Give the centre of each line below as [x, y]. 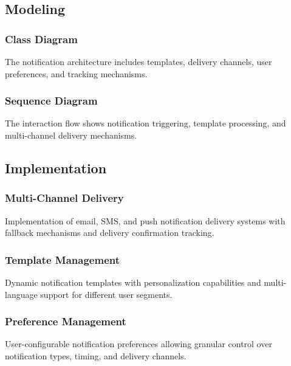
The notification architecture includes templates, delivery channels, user [139, 61]
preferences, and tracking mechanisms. [76, 73]
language [21, 294]
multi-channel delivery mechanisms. [71, 135]
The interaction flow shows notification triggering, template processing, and [145, 123]
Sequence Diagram [51, 101]
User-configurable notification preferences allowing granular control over [139, 344]
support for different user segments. [106, 294]
